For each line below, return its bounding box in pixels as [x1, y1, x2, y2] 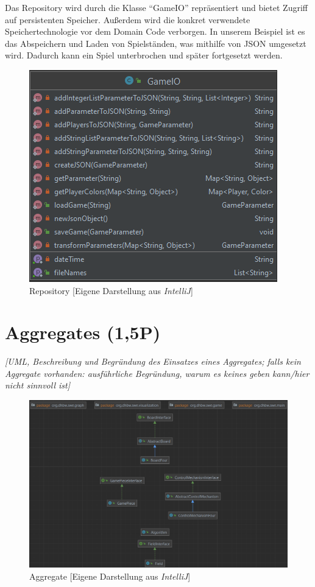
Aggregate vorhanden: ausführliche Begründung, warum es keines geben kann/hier [5, 367, 310, 379]
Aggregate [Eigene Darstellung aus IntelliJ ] [29, 570, 191, 582]
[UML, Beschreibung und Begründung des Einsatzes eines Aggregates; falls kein [5, 355, 301, 368]
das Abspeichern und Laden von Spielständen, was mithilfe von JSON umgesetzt [5, 37, 306, 49]
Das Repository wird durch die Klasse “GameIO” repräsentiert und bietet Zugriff [5, 1, 308, 13]
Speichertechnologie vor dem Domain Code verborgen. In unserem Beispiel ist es [5, 25, 305, 38]
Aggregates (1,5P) [5, 320, 161, 345]
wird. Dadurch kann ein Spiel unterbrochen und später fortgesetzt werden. [5, 49, 283, 62]
